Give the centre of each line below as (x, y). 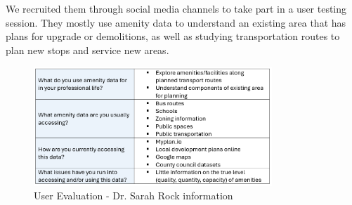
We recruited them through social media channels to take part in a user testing (176, 8)
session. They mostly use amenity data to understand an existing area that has (176, 22)
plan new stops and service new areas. (87, 49)
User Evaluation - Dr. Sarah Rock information (133, 196)
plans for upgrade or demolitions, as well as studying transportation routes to (173, 36)
